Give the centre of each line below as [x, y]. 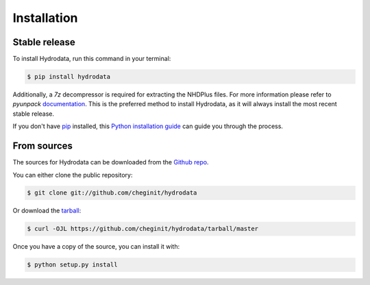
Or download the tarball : [47, 211]
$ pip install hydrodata [69, 77]
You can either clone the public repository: [73, 175]
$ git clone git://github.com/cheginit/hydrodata [112, 193]
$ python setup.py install [72, 265]
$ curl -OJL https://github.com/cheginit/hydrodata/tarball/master [143, 229]
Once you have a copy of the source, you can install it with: [96, 247]
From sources [43, 146]
